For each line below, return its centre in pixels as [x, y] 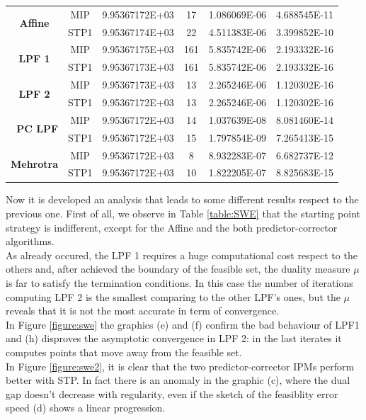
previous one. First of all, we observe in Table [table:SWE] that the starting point [183, 214]
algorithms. [30, 241]
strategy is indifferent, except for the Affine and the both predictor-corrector [172, 227]
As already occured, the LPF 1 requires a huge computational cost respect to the [182, 255]
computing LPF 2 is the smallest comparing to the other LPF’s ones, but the [173, 296]
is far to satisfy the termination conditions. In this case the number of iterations [179, 283]
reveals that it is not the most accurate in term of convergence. [143, 311]
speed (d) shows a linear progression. [86, 408]
